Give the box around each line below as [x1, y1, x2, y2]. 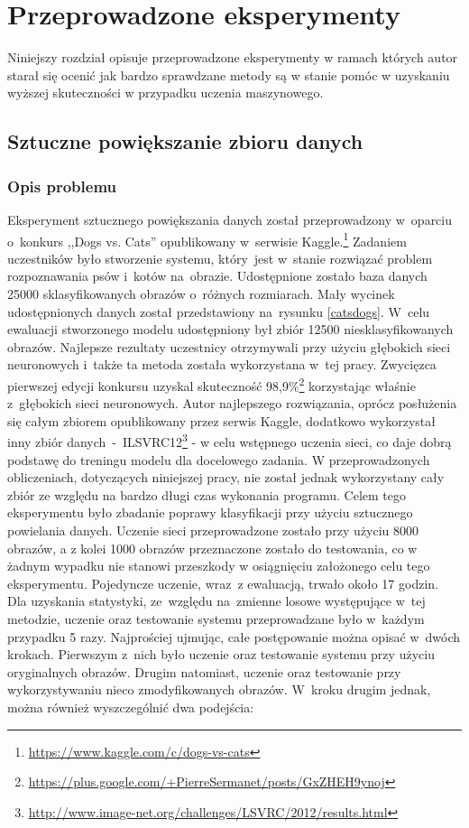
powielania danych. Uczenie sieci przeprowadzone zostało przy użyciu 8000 [7, 520, 419, 539]
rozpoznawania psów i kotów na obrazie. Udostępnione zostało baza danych [7, 266, 428, 285]
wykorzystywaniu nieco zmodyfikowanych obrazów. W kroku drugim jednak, [7, 680, 431, 699]
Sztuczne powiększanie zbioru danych [7, 127, 363, 155]
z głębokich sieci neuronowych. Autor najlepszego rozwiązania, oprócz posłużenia [7, 394, 457, 413]
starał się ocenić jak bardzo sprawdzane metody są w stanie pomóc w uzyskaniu [7, 65, 450, 84]
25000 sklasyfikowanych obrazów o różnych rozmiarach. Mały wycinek [7, 284, 395, 302]
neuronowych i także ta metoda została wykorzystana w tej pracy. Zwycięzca [7, 355, 437, 374]
